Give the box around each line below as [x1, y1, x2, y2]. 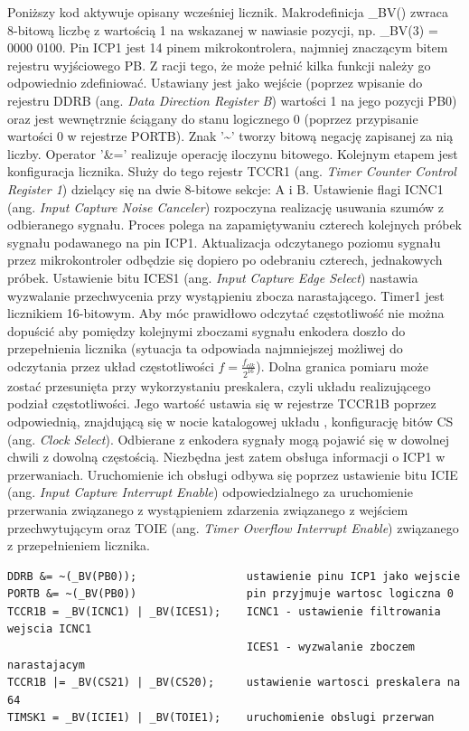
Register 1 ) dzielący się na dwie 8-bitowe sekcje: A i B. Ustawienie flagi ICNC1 [7, 179, 444, 198]
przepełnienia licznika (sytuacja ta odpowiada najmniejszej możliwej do [7, 339, 403, 358]
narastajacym [7, 658, 85, 671]
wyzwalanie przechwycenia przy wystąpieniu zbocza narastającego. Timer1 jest [7, 286, 445, 305]
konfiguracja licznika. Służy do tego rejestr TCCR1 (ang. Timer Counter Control [7, 162, 456, 181]
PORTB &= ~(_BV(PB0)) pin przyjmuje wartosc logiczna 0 [7, 587, 454, 601]
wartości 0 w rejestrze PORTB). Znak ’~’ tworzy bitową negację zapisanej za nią [7, 127, 454, 145]
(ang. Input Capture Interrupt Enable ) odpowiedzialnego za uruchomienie [7, 483, 413, 501]
